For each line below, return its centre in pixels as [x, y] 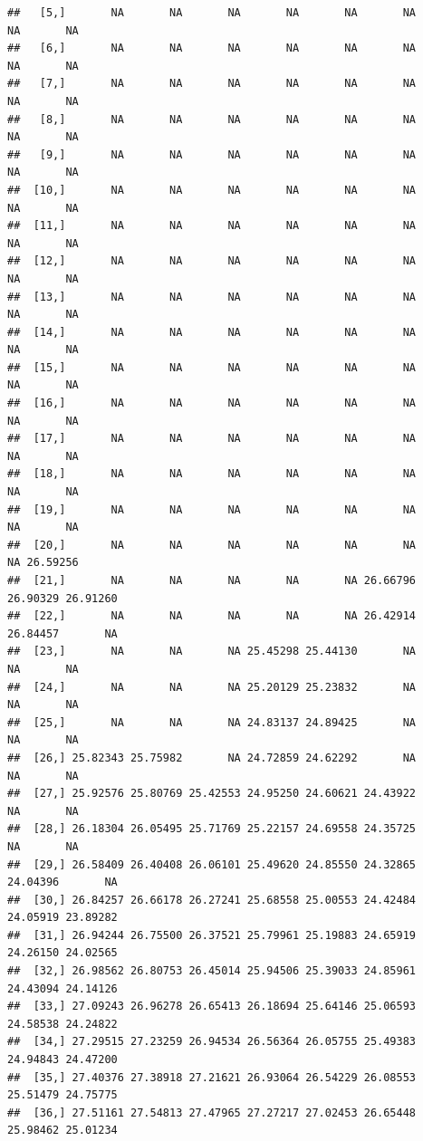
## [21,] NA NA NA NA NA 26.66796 [212, 580]
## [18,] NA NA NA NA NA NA [212, 474]
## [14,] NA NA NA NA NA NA [212, 332]
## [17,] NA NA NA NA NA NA [212, 439]
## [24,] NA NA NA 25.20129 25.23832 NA [212, 687]
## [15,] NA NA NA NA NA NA [212, 367]
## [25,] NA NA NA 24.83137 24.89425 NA [212, 722]
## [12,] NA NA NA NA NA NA [212, 261]
